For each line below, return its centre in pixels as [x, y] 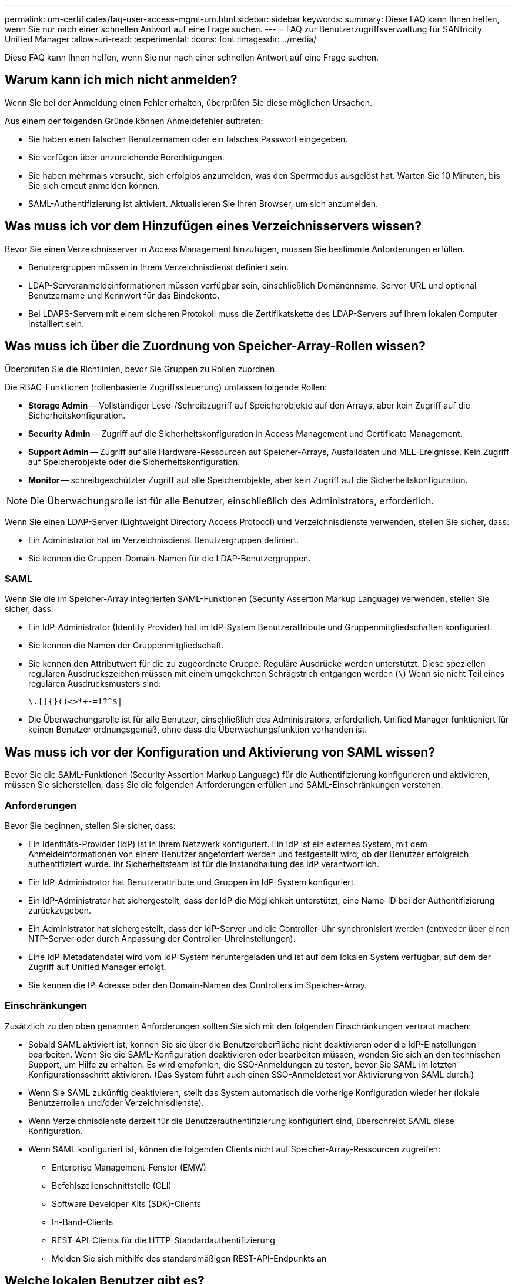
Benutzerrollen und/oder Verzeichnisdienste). [116, 1102]
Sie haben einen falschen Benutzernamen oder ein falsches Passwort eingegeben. [188, 139]
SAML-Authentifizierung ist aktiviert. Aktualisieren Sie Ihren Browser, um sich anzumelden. [203, 203]
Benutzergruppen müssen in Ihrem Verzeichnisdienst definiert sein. [159, 267]
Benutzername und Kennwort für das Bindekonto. [124, 295]
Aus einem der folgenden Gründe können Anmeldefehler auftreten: [134, 121]
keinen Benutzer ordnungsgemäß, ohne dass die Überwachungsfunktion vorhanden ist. [198, 730]
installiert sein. [56, 323]
